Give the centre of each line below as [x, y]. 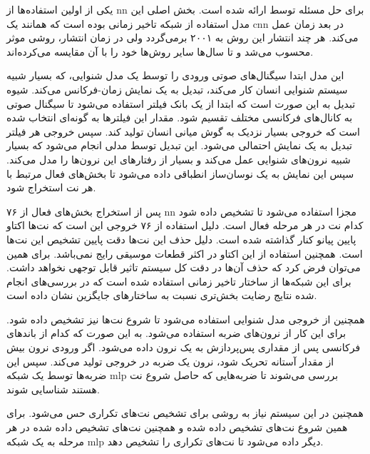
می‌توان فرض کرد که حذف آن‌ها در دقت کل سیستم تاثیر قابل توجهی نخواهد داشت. [184, 267]
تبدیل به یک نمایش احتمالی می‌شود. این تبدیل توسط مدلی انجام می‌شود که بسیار [179, 145]
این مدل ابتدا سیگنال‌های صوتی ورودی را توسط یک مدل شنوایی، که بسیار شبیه [175, 75]
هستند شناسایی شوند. [53, 389]
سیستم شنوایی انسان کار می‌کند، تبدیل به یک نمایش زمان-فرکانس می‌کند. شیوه [177, 89]
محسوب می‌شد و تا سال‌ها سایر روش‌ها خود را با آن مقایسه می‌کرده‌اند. [160, 51]
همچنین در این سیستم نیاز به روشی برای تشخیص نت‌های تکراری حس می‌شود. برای [185, 413]
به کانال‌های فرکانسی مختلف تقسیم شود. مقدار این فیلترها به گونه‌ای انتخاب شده [180, 117]
